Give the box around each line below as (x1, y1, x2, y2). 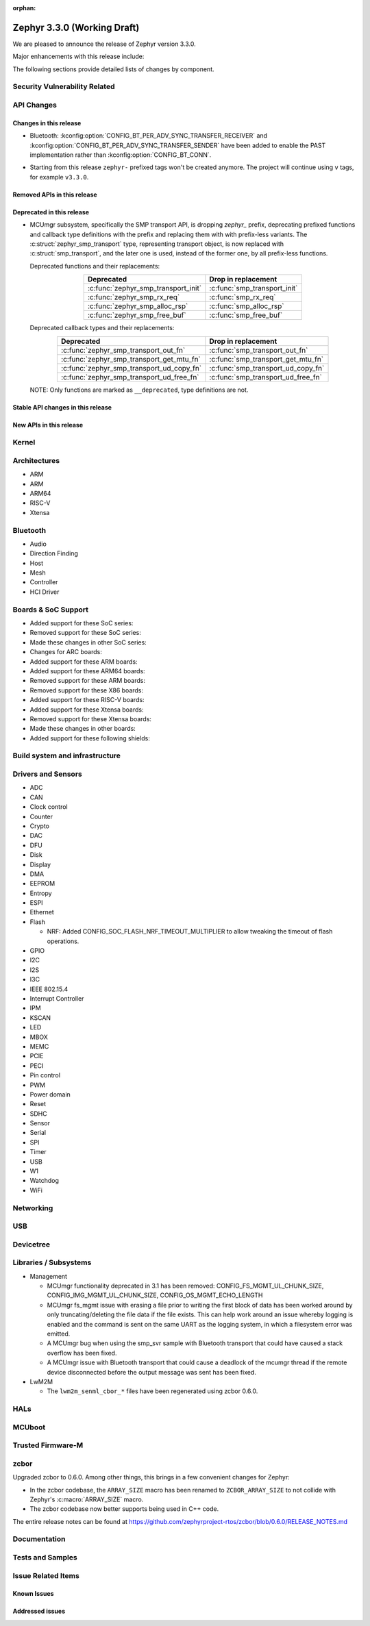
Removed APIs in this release (12, 190, 97, 199)
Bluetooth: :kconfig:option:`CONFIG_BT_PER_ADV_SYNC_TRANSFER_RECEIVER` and (29, 132, 267, 140)
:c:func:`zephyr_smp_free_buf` (87, 310, 186, 320)
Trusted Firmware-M (12, 1440, 84, 1450)
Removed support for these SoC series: (29, 629, 142, 637)
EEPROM (29, 879, 56, 888)
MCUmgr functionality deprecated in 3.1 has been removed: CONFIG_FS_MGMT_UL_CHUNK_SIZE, (47, 1281, 324, 1290)
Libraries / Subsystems (12, 1258, 92, 1267)
